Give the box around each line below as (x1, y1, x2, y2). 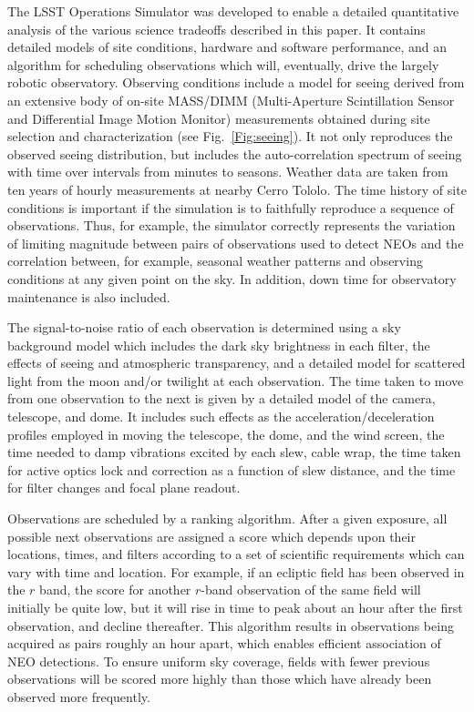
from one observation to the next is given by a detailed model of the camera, (7, 389, 436, 408)
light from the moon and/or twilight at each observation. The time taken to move (7, 371, 464, 390)
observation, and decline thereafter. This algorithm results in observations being (7, 615, 454, 635)
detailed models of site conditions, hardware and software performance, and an (7, 37, 447, 56)
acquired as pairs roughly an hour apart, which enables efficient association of (7, 634, 441, 653)
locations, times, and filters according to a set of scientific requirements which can (7, 544, 465, 564)
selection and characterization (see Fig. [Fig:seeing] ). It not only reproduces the (7, 127, 453, 146)
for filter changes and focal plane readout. (7, 478, 241, 497)
